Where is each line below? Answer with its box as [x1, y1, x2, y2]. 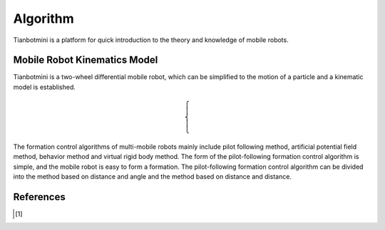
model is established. [13, 83, 76, 91]
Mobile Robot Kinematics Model [13, 54, 158, 66]
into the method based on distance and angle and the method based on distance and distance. [13, 172, 292, 181]
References [13, 191, 66, 203]
